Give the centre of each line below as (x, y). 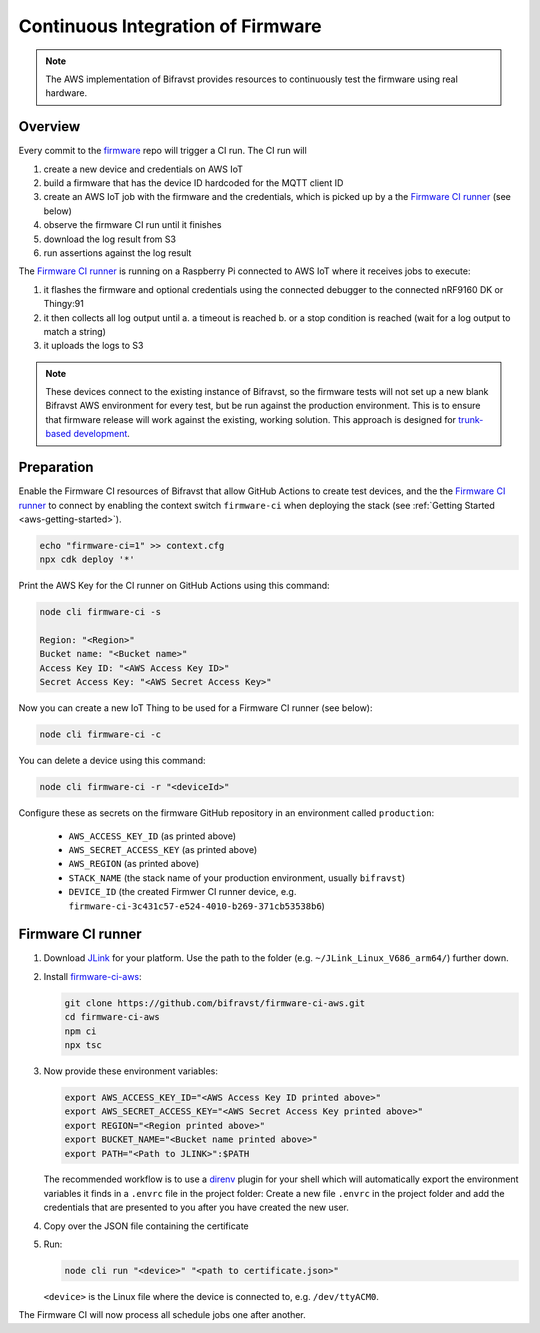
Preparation (56, 467)
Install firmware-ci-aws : (92, 976)
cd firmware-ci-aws (112, 1017)
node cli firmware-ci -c (100, 734)
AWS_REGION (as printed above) (134, 864)
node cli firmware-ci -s (100, 612)
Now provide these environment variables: (131, 1071)
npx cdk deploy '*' (87, 559)
